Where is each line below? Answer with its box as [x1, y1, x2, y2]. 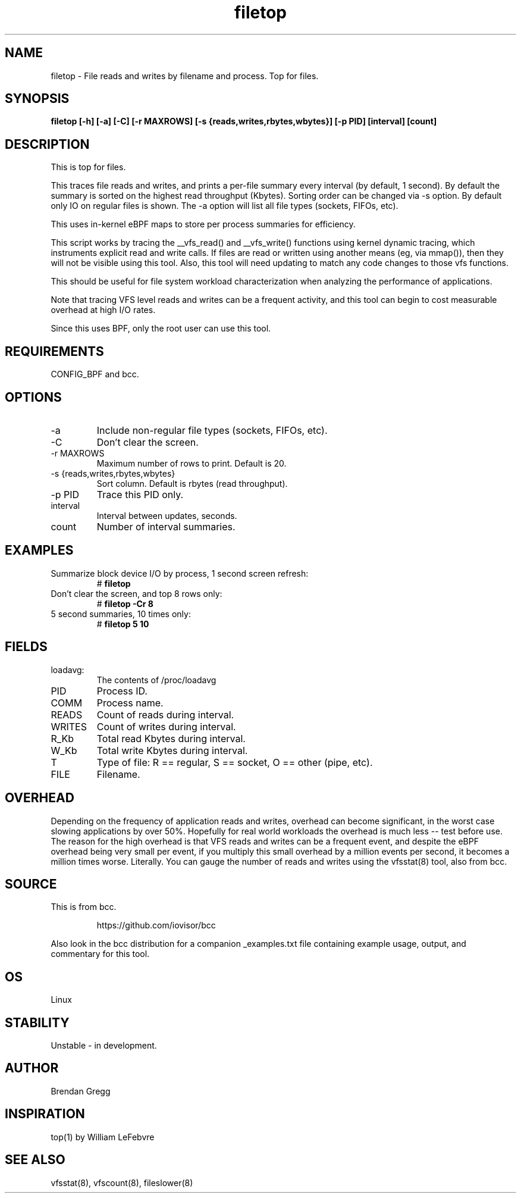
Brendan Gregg [51, 1086, 111, 1096]
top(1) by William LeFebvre [51, 1131, 155, 1142]
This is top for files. [51, 162, 126, 173]
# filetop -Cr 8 [96, 598, 153, 609]
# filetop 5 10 [96, 618, 149, 629]
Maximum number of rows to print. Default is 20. [96, 458, 287, 468]
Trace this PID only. [96, 488, 184, 501]
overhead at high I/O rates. [51, 305, 156, 315]
